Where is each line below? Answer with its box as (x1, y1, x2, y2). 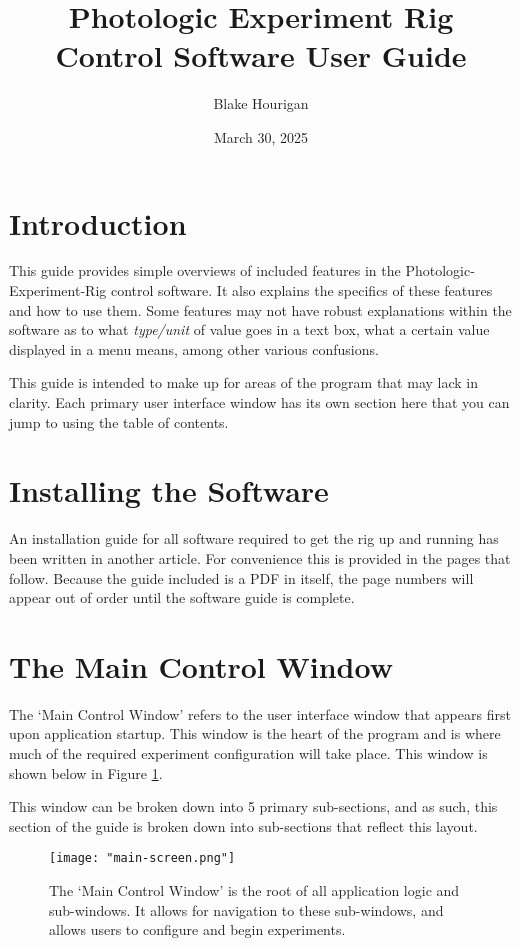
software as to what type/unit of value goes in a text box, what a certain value (9, 319, 490, 340)
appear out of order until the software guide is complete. (9, 587, 355, 608)
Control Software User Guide (55, 35, 467, 76)
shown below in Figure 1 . (9, 762, 163, 783)
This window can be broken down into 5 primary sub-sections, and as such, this (9, 796, 498, 817)
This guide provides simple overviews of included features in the (9, 260, 401, 281)
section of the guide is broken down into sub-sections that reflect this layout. (9, 815, 478, 836)
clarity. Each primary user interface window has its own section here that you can (9, 392, 510, 412)
